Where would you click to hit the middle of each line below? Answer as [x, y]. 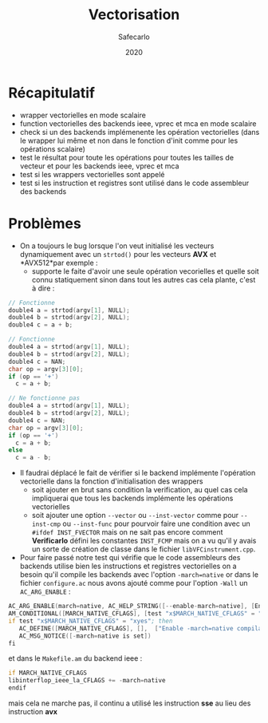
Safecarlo [134, 37]
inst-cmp [46, 524]
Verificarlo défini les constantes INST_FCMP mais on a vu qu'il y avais [144, 541]
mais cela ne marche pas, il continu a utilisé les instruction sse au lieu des [130, 703]
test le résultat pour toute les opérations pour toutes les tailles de [126, 157]
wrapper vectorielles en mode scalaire [83, 115]
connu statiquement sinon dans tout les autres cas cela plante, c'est [144, 279]
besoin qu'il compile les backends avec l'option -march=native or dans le [139, 575]
